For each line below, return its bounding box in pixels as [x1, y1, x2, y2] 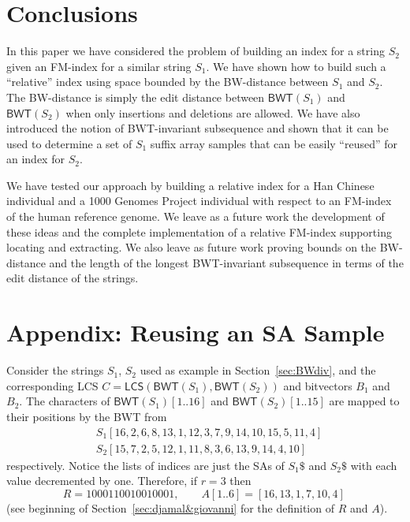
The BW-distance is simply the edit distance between [6, 88, 265, 105]
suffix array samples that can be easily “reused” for [150, 135, 398, 151]
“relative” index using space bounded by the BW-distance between [6, 73, 329, 90]
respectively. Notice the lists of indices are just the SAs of [6, 457, 285, 473]
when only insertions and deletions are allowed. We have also [65, 104, 360, 121]
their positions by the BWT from [6, 408, 167, 424]
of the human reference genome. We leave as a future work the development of [6, 208, 385, 225]
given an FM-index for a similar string [6, 58, 192, 74]
